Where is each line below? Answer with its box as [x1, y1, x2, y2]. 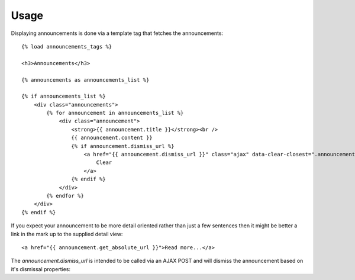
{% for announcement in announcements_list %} [46, 110, 184, 117]
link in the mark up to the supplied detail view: [11, 230, 123, 237]
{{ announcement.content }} [71, 134, 153, 141]
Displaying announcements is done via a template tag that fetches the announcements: [11, 30, 224, 37]
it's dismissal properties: [11, 265, 71, 272]
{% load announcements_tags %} [21, 43, 112, 50]
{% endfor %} [46, 192, 84, 199]
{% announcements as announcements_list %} [21, 76, 150, 83]
